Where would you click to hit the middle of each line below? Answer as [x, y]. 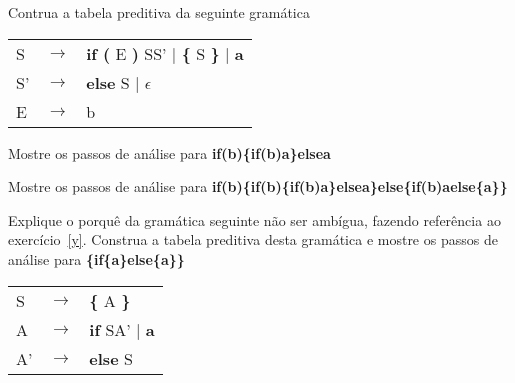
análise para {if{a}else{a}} [96, 258]
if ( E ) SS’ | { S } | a [165, 53]
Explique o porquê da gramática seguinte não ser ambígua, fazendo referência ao [254, 219]
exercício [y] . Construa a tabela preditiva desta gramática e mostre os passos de [253, 239]
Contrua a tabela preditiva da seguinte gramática [159, 12]
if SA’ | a [122, 329]
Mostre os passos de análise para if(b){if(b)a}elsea [169, 152]
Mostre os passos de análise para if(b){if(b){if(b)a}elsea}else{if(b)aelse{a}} [258, 186]
